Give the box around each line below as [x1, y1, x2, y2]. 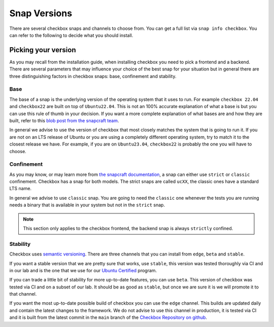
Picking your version [9, 46, 76, 54]
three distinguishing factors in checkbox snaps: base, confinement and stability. [9, 73, 177, 79]
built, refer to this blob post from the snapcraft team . [9, 117, 119, 124]
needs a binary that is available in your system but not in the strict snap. [9, 202, 165, 208]
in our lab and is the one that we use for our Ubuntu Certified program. [9, 267, 157, 273]
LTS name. [9, 186, 32, 192]
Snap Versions [9, 8, 73, 19]
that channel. [9, 291, 37, 297]
